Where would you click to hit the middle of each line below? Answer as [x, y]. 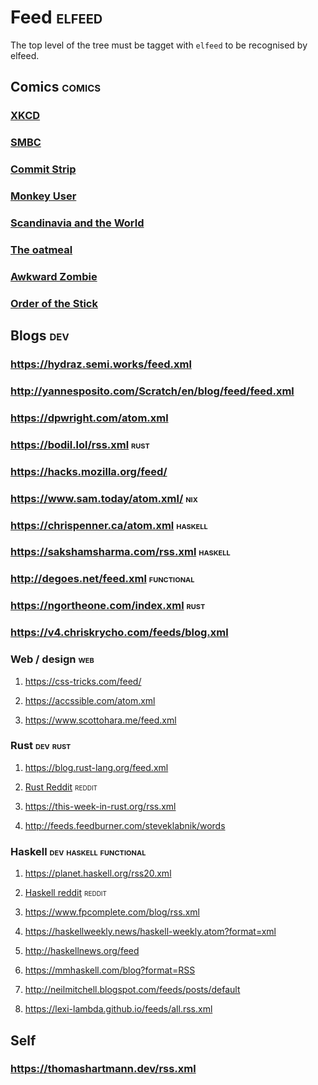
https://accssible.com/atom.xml [90, 700]
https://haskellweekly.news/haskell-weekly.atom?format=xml [150, 932]
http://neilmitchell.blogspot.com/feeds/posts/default [132, 990]
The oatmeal [41, 249]
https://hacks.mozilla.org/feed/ [89, 471]
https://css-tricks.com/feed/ [83, 681]
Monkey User [43, 196]
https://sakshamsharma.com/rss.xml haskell [120, 552]
